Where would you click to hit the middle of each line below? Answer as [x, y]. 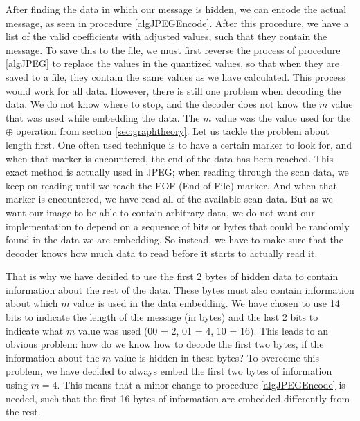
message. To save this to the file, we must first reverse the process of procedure [173, 49]
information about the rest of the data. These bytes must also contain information [180, 289]
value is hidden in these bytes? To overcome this [217, 357]
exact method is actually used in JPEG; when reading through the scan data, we [177, 172]
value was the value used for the [283, 117]
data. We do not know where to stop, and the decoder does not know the [161, 104]
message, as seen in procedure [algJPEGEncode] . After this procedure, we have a [177, 22]
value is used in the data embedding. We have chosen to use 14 [206, 303]
